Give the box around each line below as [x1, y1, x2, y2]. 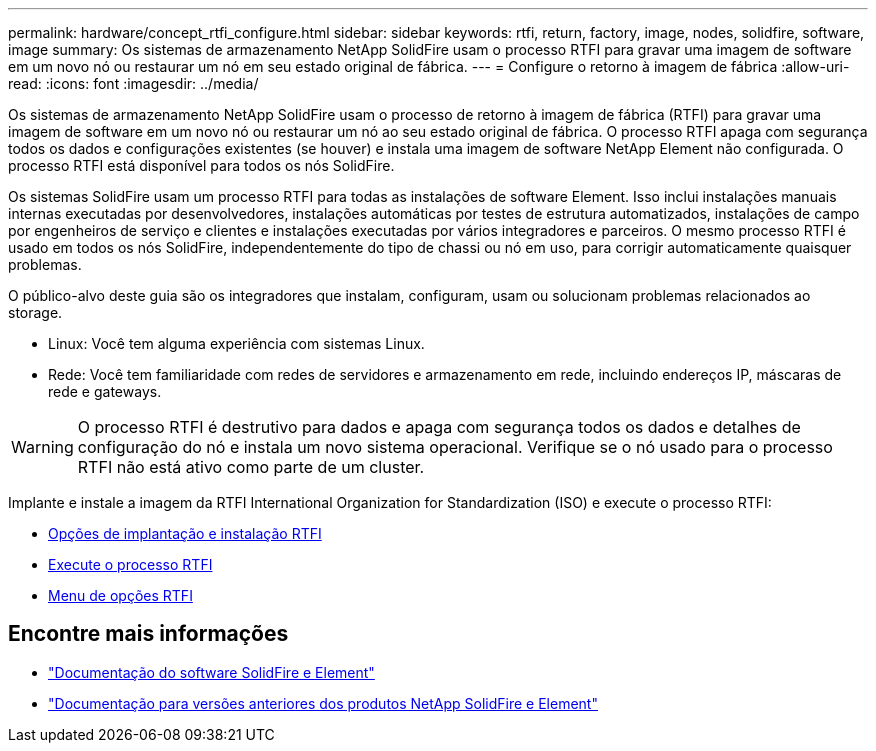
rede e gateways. [48, 383, 162, 400]
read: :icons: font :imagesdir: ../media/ [8, 75, 259, 92]
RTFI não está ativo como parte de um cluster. [77, 457, 425, 477]
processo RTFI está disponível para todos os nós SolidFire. [8, 157, 395, 174]
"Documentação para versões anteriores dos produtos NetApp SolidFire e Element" [48, 694, 598, 712]
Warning [11, 437, 74, 457]
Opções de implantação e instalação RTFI [48, 525, 322, 542]
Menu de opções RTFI [48, 587, 193, 604]
